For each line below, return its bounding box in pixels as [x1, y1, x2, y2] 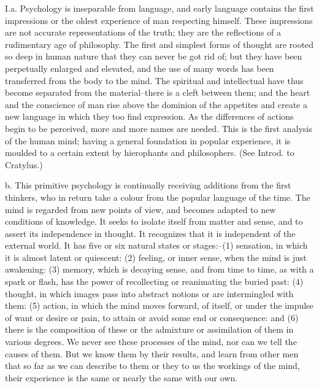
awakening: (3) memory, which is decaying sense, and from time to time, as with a [5, 263, 314, 276]
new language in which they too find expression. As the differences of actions [5, 110, 294, 123]
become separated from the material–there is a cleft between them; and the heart [5, 86, 310, 99]
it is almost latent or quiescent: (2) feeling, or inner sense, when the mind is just [5, 250, 307, 263]
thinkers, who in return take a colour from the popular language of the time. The [5, 190, 310, 203]
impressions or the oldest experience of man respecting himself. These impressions [5, 14, 313, 26]
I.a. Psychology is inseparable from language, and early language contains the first [5, 2, 314, 14]
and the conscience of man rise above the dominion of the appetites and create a [5, 98, 307, 111]
